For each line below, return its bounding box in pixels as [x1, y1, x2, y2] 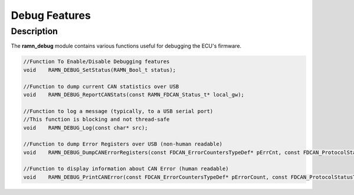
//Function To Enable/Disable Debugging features [23, 58, 170, 65]
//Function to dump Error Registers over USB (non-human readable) [23, 141, 223, 147]
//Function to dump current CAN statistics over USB [23, 83, 179, 90]
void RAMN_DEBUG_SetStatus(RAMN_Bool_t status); [23, 67, 176, 73]
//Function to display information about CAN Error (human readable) [23, 166, 229, 172]
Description [11, 26, 58, 37]
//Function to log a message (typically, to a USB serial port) [23, 108, 214, 114]
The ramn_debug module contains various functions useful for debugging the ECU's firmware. [11, 42, 242, 49]
